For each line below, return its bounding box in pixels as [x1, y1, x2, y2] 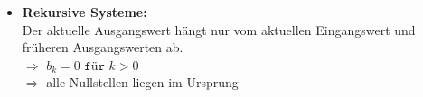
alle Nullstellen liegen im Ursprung [46, 73, 239, 92]
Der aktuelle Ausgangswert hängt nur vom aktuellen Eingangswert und [22, 20, 416, 39]
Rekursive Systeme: [22, 3, 147, 21]
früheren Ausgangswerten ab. [22, 38, 183, 57]
